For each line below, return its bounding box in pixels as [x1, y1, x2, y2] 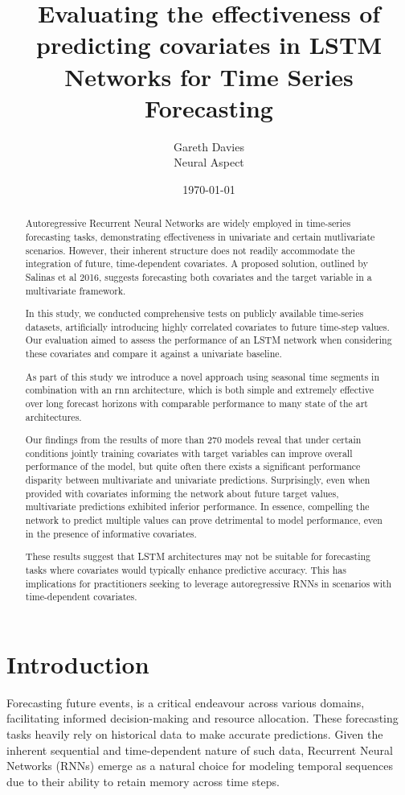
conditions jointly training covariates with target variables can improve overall [25, 446, 353, 459]
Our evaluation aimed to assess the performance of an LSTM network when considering [25, 333, 392, 347]
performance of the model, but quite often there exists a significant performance [25, 459, 361, 473]
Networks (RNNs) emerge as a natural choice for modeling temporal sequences [6, 757, 393, 774]
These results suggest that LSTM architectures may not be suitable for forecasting [25, 550, 371, 563]
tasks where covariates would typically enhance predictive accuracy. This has [25, 562, 346, 576]
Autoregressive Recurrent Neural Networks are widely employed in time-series [25, 216, 351, 230]
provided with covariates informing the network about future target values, [25, 486, 339, 500]
